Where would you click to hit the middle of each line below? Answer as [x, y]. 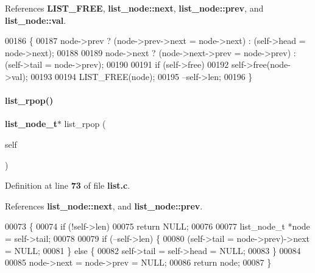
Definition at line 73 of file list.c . [68, 185]
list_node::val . [36, 20]
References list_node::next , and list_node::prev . [104, 206]
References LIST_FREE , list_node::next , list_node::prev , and [134, 8]
